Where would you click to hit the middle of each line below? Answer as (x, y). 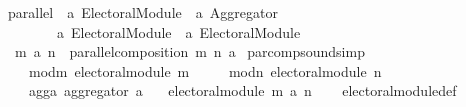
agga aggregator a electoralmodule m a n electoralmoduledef (242, 90)
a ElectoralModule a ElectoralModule (178, 31)
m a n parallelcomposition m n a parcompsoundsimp (189, 51)
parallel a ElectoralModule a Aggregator (142, 12)
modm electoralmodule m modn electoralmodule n (205, 70)
